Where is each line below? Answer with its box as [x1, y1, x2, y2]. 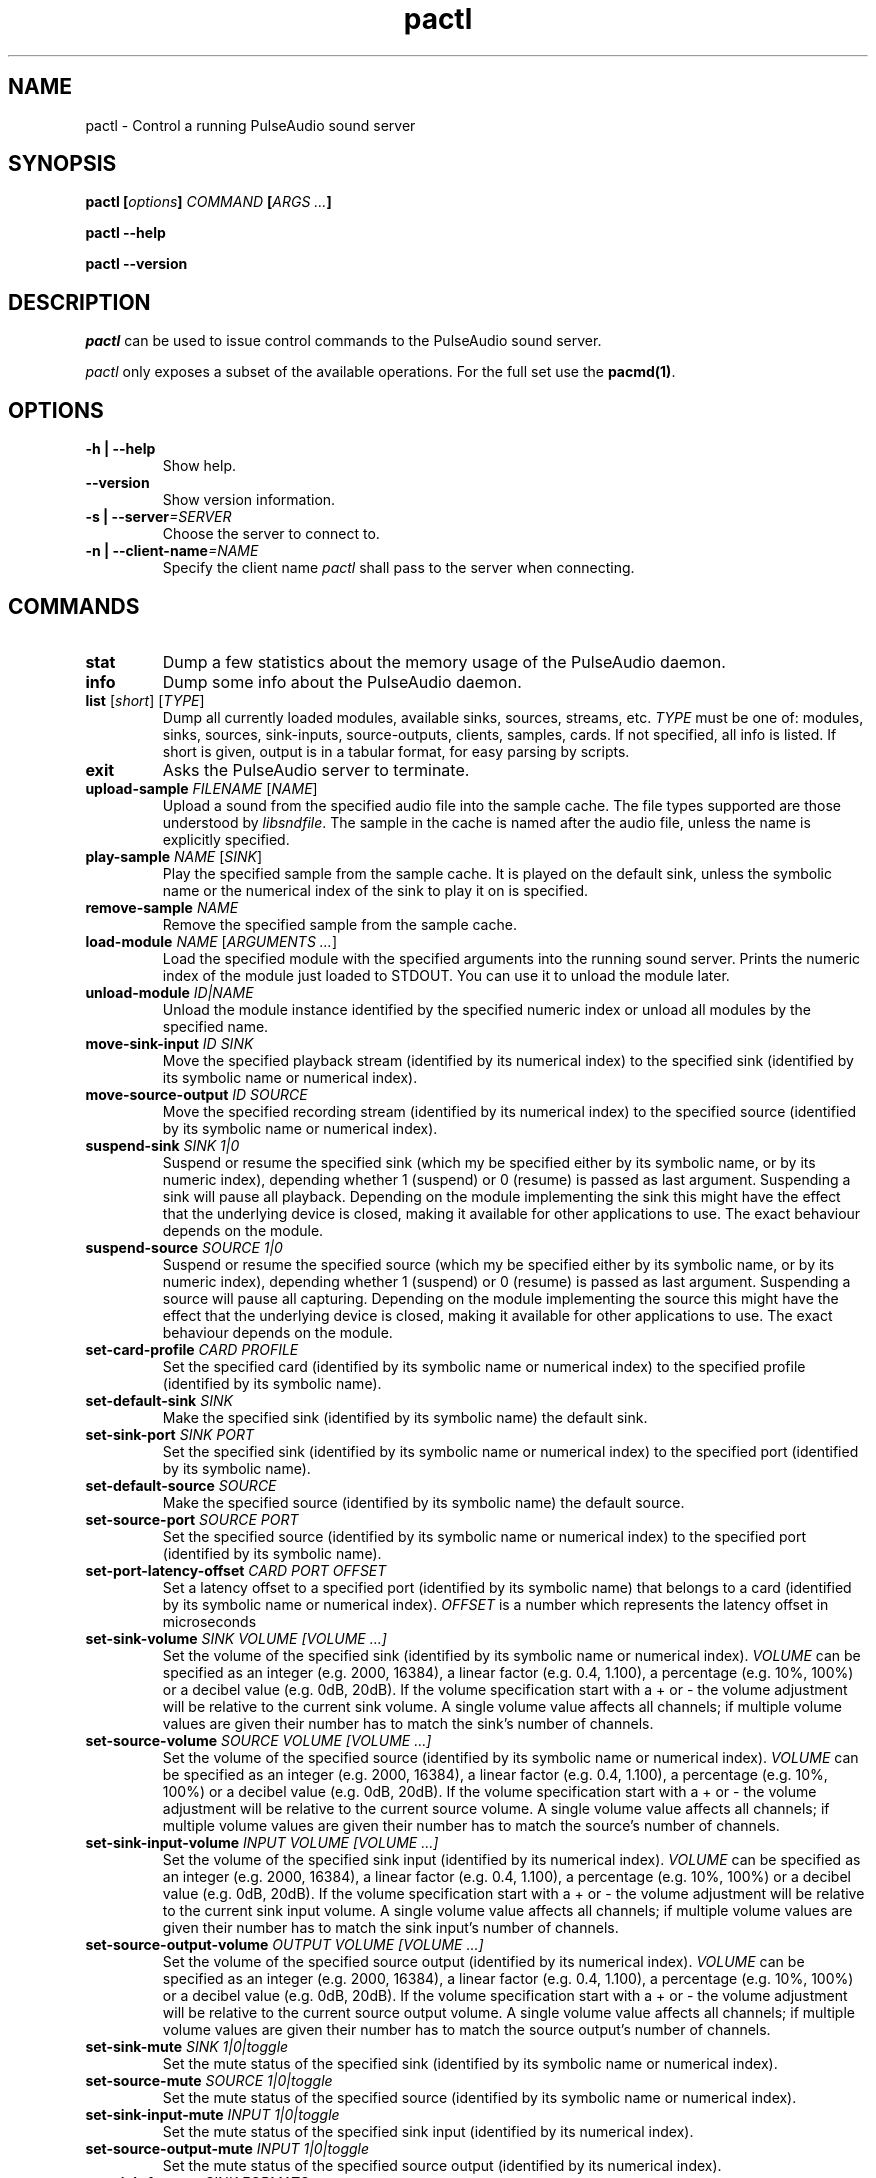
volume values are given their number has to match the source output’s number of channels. [162, 2020, 771, 2038]
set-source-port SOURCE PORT [85, 1510, 299, 1528]
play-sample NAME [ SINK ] [85, 847, 263, 865]
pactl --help [85, 224, 166, 242]
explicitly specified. [162, 830, 290, 848]
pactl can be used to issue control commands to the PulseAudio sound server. [85, 332, 602, 350]
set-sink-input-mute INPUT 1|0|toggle [85, 2105, 340, 2123]
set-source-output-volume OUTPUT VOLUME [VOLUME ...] [85, 1935, 484, 1953]
